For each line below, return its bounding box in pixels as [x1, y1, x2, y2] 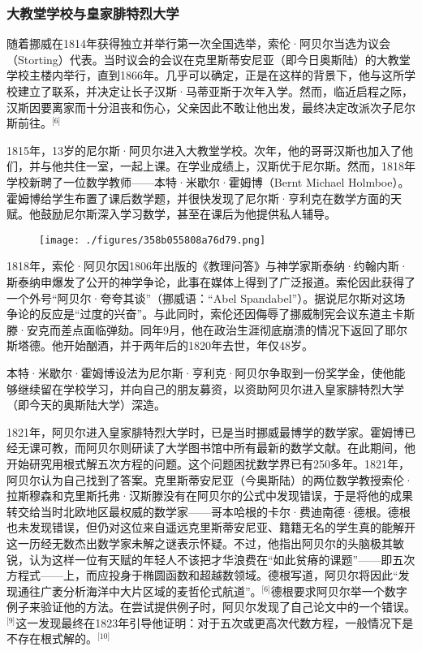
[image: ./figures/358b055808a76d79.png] [39, 234, 266, 246]
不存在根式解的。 [6, 630, 97, 647]
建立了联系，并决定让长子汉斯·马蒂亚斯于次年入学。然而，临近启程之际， [17, 83, 413, 99]
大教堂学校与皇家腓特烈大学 [6, 2, 179, 23]
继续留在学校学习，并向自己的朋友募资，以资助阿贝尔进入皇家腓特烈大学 [17, 380, 404, 397]
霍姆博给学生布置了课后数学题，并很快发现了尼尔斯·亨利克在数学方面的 [6, 189, 390, 206]
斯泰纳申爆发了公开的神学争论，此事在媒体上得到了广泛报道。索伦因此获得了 [6, 274, 416, 290]
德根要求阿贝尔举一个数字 [270, 582, 407, 599]
